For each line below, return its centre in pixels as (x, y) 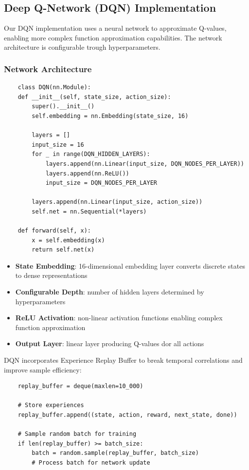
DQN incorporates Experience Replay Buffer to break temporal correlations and (123, 360)
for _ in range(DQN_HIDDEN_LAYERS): (91, 154)
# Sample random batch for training (77, 434)
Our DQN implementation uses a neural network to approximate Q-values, (115, 28)
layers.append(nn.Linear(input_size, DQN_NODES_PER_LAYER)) (145, 164)
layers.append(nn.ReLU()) (87, 173)
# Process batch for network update (91, 462)
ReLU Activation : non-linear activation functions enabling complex (119, 318)
